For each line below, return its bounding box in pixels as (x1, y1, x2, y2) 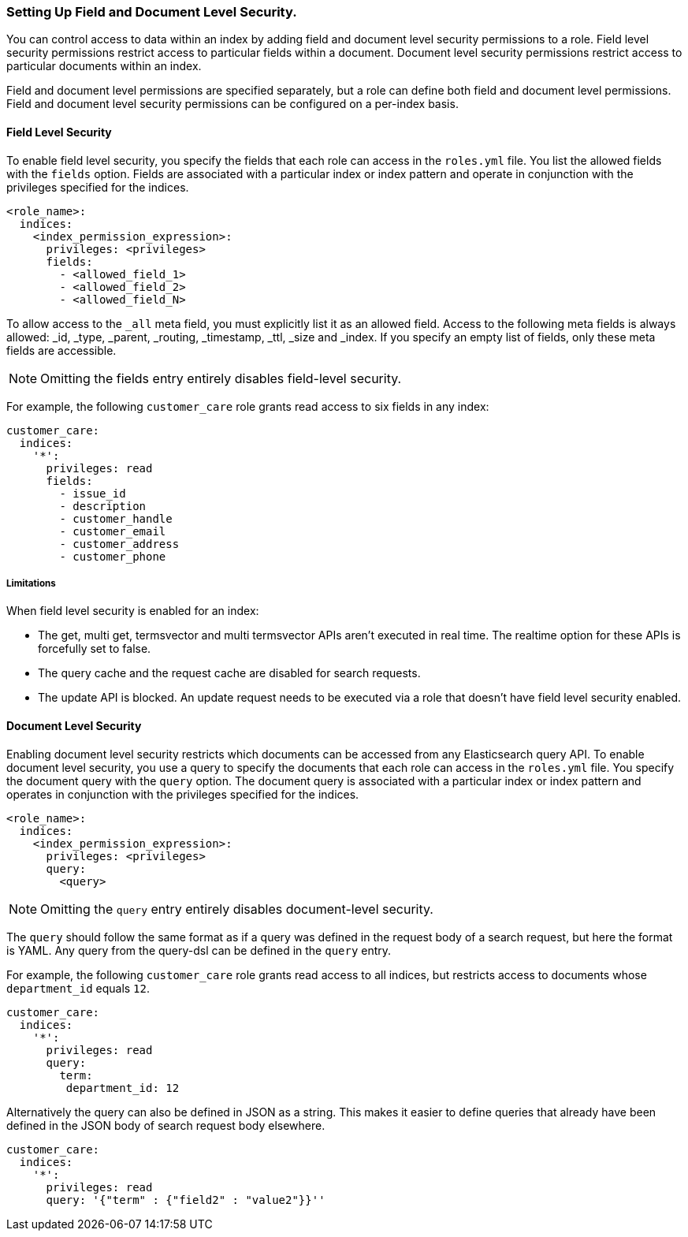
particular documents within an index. (6, 59, 202, 73)
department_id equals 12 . (6, 981, 151, 995)
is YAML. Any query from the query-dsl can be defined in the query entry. (6, 943, 392, 957)
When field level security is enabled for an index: (6, 604, 259, 618)
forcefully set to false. (38, 642, 151, 656)
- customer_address (59, 537, 180, 550)
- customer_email (59, 524, 166, 538)
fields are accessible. (6, 343, 117, 357)
